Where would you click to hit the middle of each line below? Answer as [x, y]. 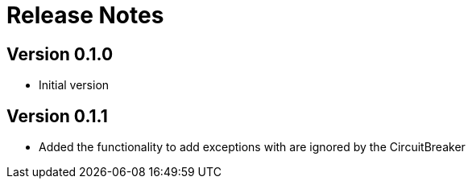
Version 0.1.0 [60, 54]
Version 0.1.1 [57, 116]
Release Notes [85, 15]
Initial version [74, 85]
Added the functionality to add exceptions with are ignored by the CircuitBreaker [252, 147]
